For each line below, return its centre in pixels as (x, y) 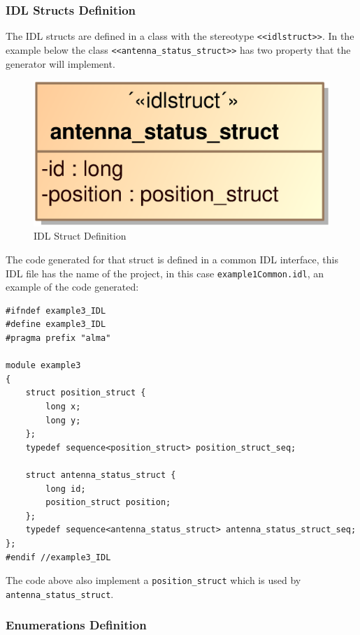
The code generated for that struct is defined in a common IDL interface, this (172, 259)
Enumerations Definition (76, 625)
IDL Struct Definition (80, 236)
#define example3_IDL (56, 324)
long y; (63, 420)
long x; (63, 407)
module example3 (43, 366)
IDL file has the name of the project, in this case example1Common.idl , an (165, 273)
